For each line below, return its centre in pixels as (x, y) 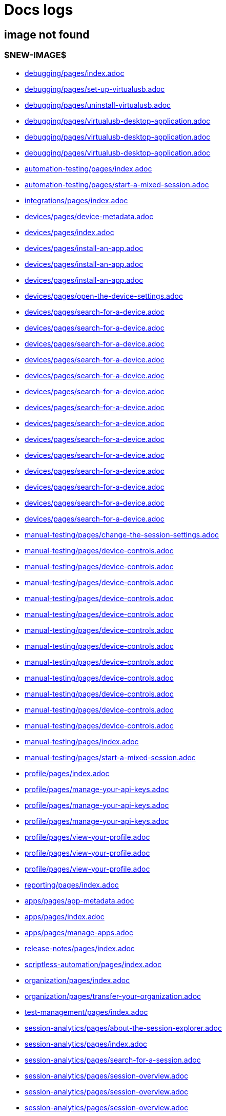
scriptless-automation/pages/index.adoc (93, 964)
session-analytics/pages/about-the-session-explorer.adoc (123, 1028)
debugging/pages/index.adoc (75, 73)
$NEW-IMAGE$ (35, 55)
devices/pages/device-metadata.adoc (89, 216)
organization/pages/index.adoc (77, 980)
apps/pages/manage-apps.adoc (79, 932)
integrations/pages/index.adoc (76, 200)
